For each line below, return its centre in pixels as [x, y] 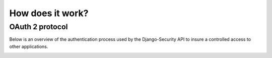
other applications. [29, 46]
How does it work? [49, 13]
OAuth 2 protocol [39, 27]
